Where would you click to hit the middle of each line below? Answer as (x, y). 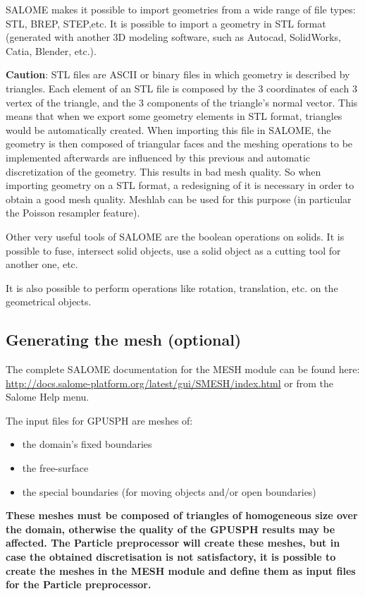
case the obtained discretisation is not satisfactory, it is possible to (171, 557)
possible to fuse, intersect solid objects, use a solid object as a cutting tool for (173, 250)
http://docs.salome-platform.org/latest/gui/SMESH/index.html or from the (169, 383)
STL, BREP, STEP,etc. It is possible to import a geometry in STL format (166, 23)
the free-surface (55, 468)
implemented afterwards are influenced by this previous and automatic (158, 157)
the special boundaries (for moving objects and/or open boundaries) (169, 491)
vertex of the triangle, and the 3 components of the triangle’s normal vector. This (182, 102)
